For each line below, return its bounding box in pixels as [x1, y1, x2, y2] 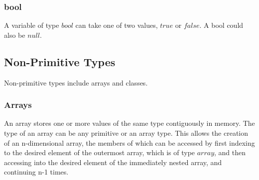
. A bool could [199, 20, 244, 30]
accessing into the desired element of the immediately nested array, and [4, 157, 222, 167]
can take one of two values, [75, 20, 158, 30]
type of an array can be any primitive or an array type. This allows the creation [4, 128, 249, 138]
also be [4, 29, 25, 40]
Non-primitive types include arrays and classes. [4, 77, 148, 88]
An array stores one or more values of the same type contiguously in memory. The [4, 118, 255, 128]
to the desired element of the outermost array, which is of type [4, 147, 195, 158]
